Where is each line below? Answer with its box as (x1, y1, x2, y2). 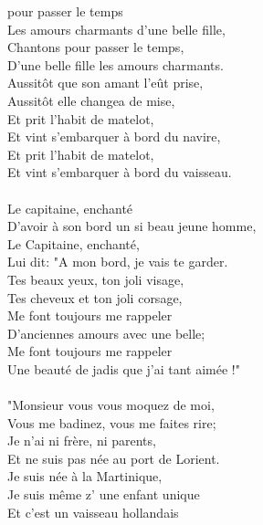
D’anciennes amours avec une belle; (7, 323, 205, 342)
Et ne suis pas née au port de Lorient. (7, 448, 220, 467)
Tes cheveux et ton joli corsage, (7, 288, 183, 307)
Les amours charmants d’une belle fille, (7, 19, 226, 38)
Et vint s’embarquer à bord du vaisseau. (7, 163, 232, 182)
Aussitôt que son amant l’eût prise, (7, 73, 204, 92)
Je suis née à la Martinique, (7, 467, 163, 486)
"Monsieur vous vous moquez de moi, (7, 395, 215, 415)
